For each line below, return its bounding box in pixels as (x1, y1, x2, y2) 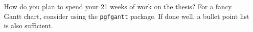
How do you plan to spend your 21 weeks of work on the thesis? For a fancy (4, 1, 232, 11)
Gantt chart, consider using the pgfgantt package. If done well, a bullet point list (4, 11, 250, 21)
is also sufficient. (4, 20, 53, 31)
